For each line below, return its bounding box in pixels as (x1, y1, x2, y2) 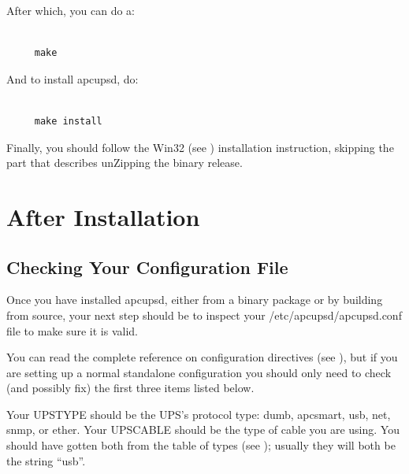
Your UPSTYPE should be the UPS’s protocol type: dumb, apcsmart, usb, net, (6, 405, 391, 422)
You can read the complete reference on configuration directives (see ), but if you (6, 349, 398, 365)
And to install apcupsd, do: (6, 70, 139, 87)
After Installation (6, 200, 200, 232)
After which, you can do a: (6, 2, 135, 18)
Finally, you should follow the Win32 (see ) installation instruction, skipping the (6, 139, 394, 155)
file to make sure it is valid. (6, 322, 139, 339)
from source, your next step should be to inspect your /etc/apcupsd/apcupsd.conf (6, 306, 402, 323)
